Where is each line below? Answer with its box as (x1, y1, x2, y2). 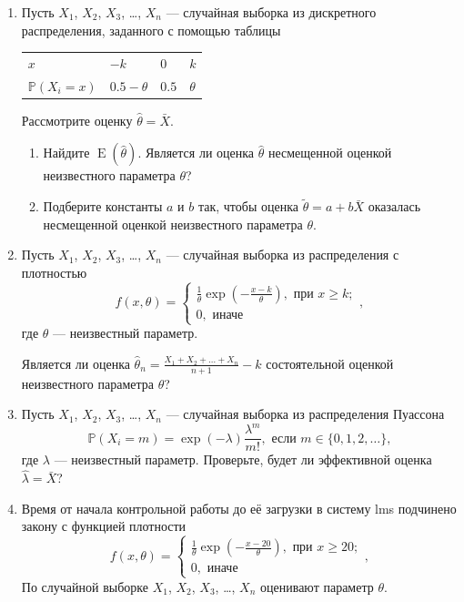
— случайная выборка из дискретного (166, 3, 377, 21)
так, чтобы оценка (197, 197, 298, 216)
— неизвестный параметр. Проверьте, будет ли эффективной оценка (54, 450, 432, 469)
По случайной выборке (21, 576, 148, 596)
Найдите (43, 143, 90, 162)
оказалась (368, 197, 421, 216)
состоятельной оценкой (266, 353, 394, 372)
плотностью (21, 263, 87, 282)
